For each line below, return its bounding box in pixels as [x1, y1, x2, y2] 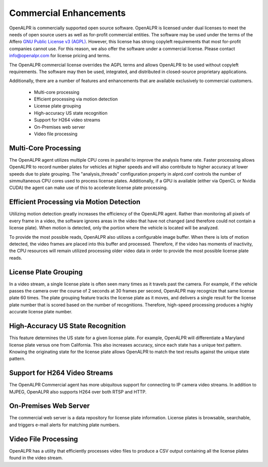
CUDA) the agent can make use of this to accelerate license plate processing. [9, 185, 168, 191]
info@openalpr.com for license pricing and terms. [9, 53, 111, 59]
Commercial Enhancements [9, 7, 126, 18]
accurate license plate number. [9, 309, 72, 315]
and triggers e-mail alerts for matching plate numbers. [9, 422, 120, 428]
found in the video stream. [9, 455, 63, 461]
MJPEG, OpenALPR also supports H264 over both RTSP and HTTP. [9, 388, 147, 395]
